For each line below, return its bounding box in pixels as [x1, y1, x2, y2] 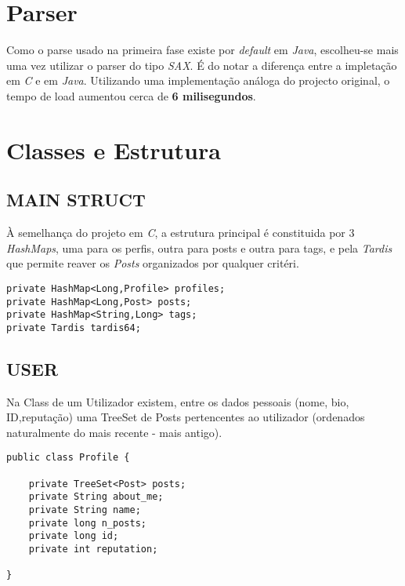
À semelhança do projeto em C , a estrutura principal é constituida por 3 [6, 224, 355, 241]
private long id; [28, 530, 119, 542]
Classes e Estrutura [6, 133, 221, 166]
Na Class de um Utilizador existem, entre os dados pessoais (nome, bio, [6, 393, 349, 409]
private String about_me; [28, 491, 164, 503]
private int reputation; [28, 544, 158, 555]
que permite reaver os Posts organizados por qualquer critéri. [6, 255, 299, 271]
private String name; [28, 504, 141, 516]
